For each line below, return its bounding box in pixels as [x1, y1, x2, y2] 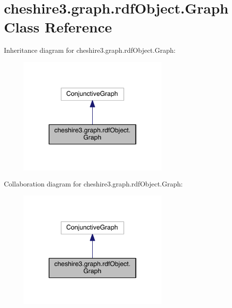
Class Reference [4, 17, 112, 37]
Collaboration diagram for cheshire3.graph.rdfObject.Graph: [4, 179, 183, 189]
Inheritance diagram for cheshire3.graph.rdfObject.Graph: [4, 45, 176, 55]
